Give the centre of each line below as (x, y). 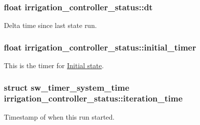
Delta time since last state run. (50, 25)
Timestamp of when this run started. (59, 116)
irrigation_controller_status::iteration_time (93, 98)
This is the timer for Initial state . (54, 65)
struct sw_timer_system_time (67, 87)
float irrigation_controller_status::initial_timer (100, 47)
